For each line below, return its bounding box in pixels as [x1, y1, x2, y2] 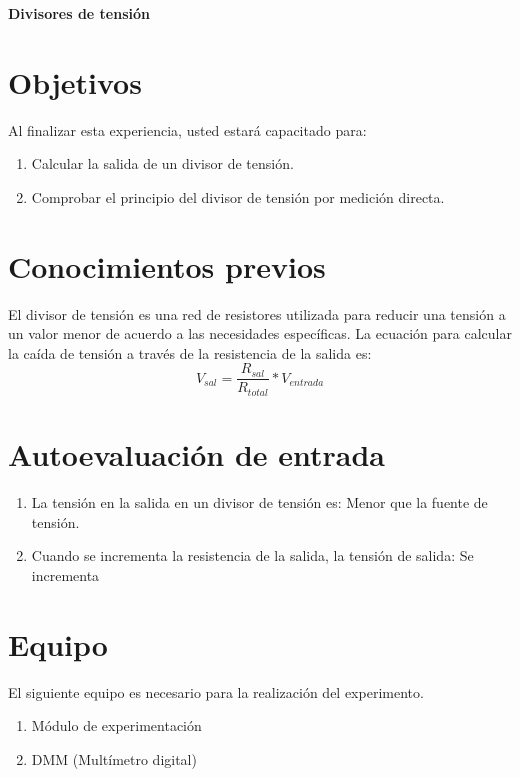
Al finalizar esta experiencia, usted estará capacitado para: [8, 119, 367, 140]
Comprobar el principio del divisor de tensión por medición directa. [31, 186, 445, 207]
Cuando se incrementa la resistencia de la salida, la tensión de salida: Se [31, 545, 474, 566]
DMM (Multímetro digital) [31, 748, 197, 769]
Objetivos [8, 61, 142, 102]
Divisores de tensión [8, 3, 151, 23]
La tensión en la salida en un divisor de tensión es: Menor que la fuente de [31, 492, 488, 513]
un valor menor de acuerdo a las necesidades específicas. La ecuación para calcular [8, 323, 512, 344]
